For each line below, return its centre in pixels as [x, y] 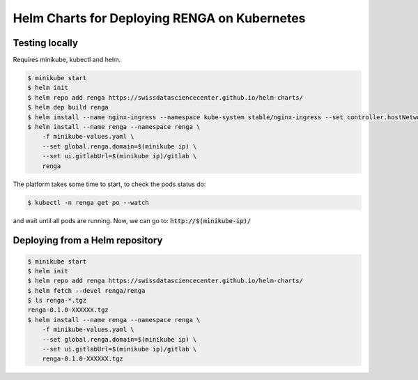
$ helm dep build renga [68, 107]
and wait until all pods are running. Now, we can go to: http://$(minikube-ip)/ [132, 220]
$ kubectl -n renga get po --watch [88, 203]
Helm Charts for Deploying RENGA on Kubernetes [159, 18]
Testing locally [45, 43]
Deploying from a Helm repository [88, 241]
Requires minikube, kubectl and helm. [67, 60]
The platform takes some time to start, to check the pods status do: [109, 184]
